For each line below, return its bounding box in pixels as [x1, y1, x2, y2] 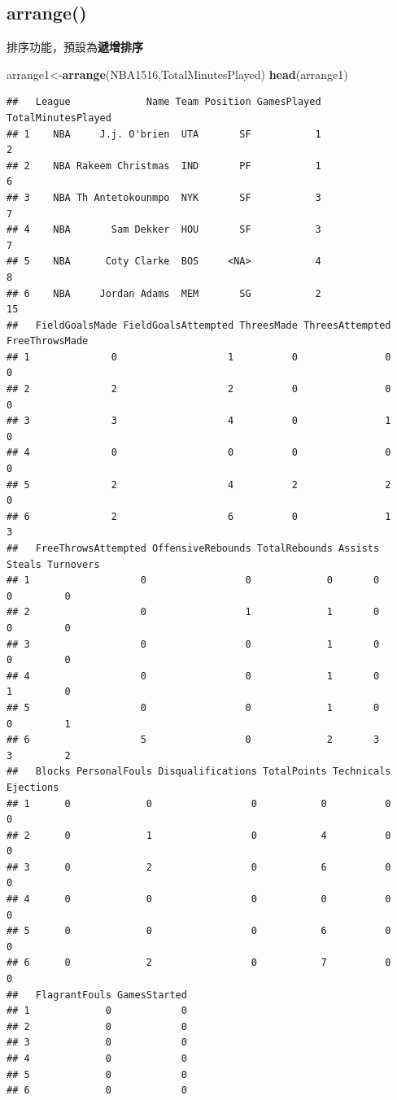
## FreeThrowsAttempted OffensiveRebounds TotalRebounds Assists [7, 543, 380, 555]
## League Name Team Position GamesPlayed [7, 96, 321, 108]
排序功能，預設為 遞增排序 [7, 38, 143, 55]
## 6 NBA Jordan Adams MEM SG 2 [7, 287, 321, 299]
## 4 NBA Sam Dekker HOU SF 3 [7, 224, 321, 236]
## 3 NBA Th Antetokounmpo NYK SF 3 [7, 191, 321, 203]
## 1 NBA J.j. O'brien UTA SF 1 [7, 128, 321, 140]
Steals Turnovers [7, 558, 100, 570]
